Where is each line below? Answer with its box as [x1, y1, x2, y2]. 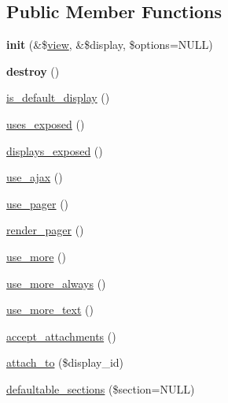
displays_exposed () [6, 142, 103, 159]
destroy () [6, 62, 60, 79]
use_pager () [6, 195, 69, 211]
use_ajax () [6, 169, 63, 185]
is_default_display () [6, 89, 110, 106]
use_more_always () [6, 274, 106, 291]
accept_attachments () [6, 327, 116, 344]
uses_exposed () [6, 115, 85, 132]
